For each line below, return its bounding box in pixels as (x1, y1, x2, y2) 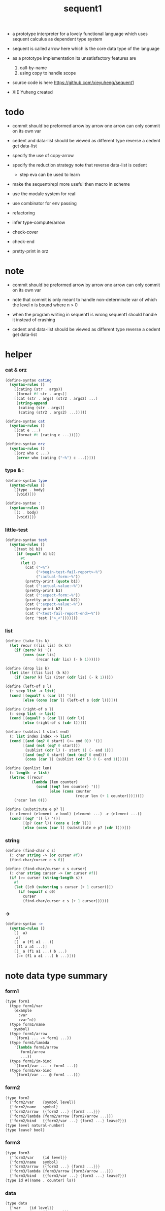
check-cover (12, 229, 38, 235)
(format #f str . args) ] (16, 391, 67, 397)
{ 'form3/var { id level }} (9, 1155, 67, 1160)
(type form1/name (9, 1022, 45, 1027)
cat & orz (5, 367, 27, 374)
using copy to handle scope (19, 70, 76, 76)
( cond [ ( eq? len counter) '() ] (36, 784, 100, 789)
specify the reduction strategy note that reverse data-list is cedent (12, 162, 147, 168)
